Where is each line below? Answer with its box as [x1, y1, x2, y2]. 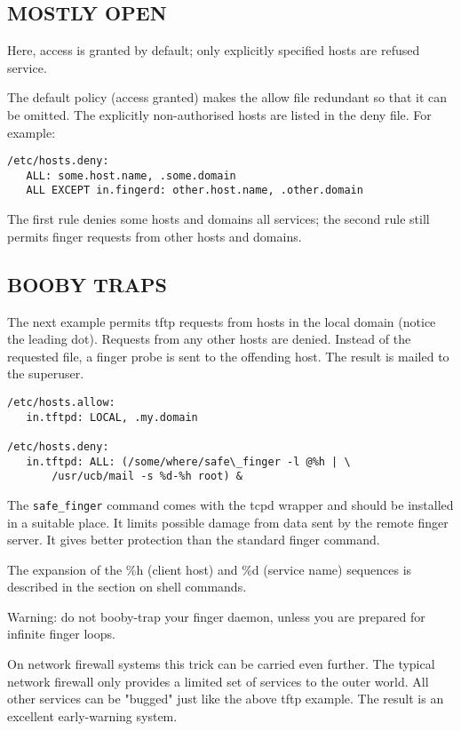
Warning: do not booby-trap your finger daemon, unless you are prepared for [7, 607, 425, 625]
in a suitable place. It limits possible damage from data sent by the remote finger [7, 512, 449, 531]
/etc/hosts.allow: [7, 395, 115, 409]
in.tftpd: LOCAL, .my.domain [26, 410, 198, 424]
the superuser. [7, 364, 84, 383]
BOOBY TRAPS [7, 270, 168, 298]
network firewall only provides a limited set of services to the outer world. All [7, 671, 429, 690]
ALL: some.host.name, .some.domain [26, 169, 236, 182]
